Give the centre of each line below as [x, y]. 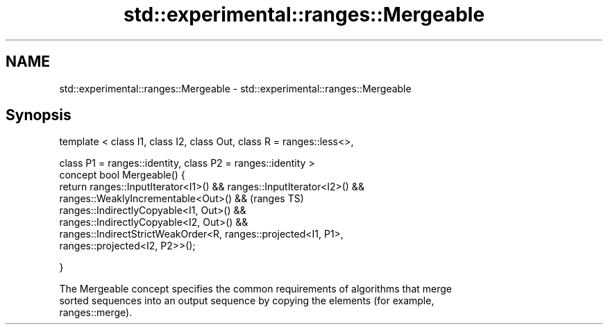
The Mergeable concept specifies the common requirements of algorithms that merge [255, 289]
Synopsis [39, 115]
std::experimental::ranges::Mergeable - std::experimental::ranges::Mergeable [235, 88]
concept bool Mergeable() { [122, 175]
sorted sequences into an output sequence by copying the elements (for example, [247, 301]
